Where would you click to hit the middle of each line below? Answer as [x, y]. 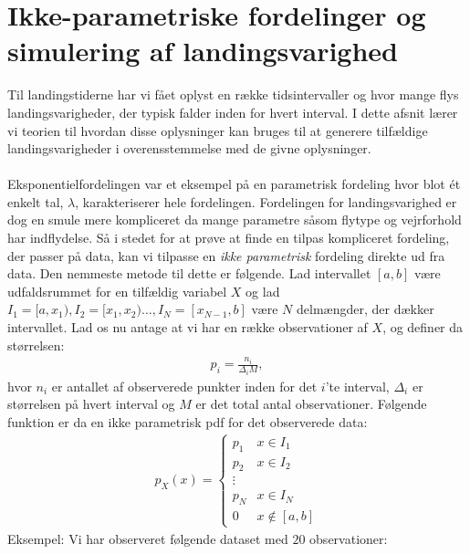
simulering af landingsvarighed [203, 51]
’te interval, [357, 386]
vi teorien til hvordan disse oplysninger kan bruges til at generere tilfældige [218, 130]
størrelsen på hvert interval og [91, 404]
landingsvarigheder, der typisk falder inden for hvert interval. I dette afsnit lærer [233, 112]
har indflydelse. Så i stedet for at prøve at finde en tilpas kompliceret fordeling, [229, 238]
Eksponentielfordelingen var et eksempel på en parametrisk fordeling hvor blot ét [234, 184]
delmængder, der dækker [366, 309]
